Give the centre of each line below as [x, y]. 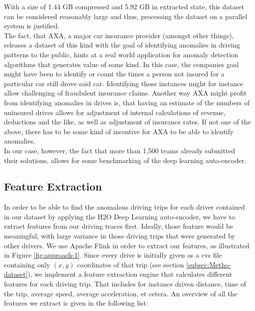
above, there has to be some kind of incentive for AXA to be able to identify [119, 131]
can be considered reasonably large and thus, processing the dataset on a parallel [126, 16]
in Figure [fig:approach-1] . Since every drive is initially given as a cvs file [113, 255]
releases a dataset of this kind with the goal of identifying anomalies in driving [122, 45]
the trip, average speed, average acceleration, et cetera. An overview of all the [121, 293]
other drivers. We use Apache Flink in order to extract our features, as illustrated [127, 245]
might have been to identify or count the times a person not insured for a [114, 74]
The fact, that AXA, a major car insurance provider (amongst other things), [119, 35]
